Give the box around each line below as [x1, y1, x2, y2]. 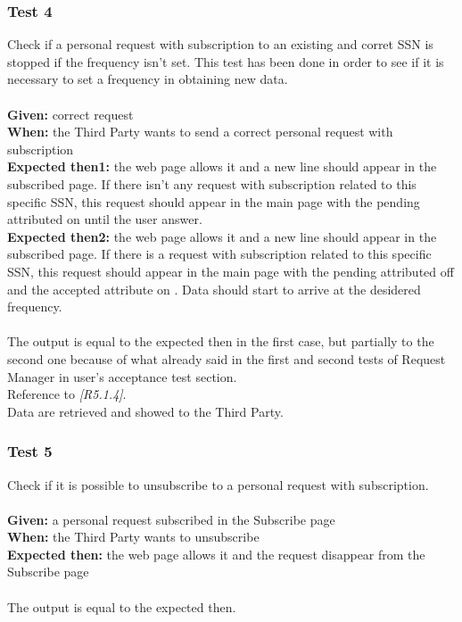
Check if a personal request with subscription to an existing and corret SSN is [7, 35, 433, 54]
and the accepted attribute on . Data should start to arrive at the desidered [7, 279, 421, 298]
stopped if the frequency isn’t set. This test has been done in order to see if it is [7, 52, 444, 70]
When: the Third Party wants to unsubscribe [7, 527, 260, 546]
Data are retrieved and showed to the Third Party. [7, 402, 284, 420]
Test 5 [7, 440, 53, 462]
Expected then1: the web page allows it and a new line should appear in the [7, 157, 437, 176]
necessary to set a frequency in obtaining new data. [7, 70, 288, 88]
